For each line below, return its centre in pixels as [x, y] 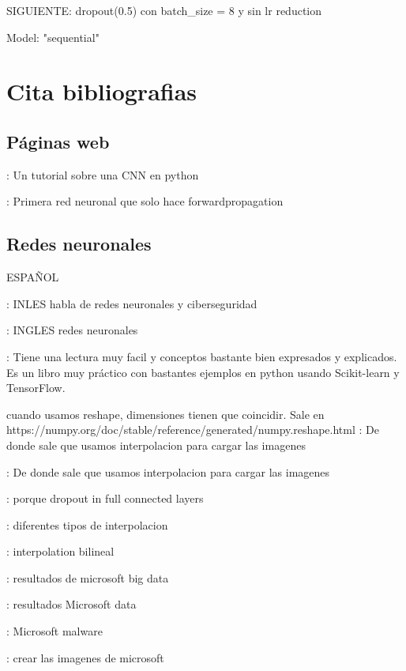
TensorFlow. [36, 388]
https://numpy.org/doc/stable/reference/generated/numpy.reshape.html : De [193, 430]
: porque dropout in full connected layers [105, 498]
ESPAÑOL [33, 277]
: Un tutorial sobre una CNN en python [103, 174]
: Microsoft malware [55, 631]
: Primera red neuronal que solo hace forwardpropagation [145, 201]
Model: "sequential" [53, 37]
